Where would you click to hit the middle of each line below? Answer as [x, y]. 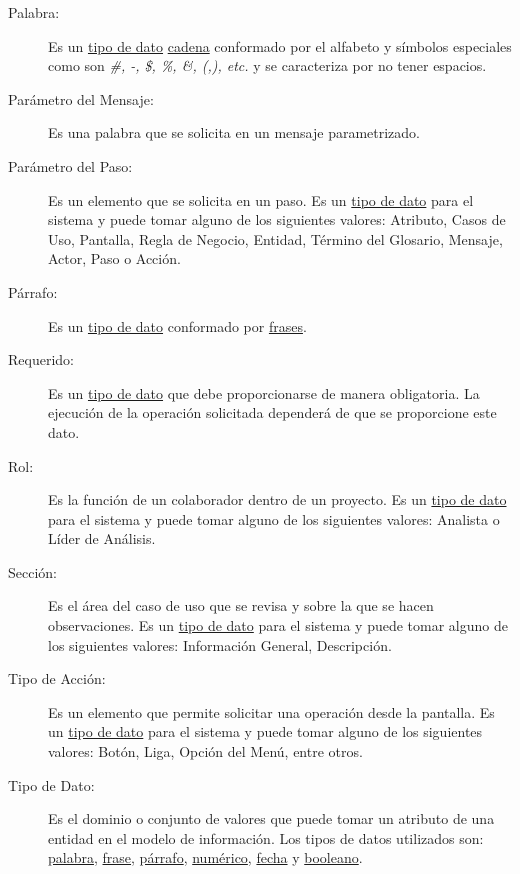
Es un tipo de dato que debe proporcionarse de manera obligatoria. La [264, 392]
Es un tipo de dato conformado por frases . [177, 325]
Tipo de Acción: [57, 678]
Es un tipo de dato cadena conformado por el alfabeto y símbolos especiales [280, 45]
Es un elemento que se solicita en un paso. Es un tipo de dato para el [261, 199]
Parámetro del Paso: [70, 165]
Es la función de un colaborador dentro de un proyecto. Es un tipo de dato [277, 499]
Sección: [32, 571]
